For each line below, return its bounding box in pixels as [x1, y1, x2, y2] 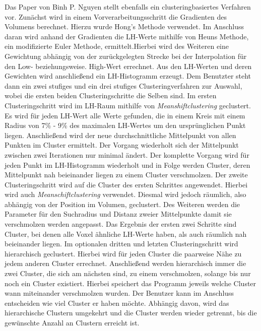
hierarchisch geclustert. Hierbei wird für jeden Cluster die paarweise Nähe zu [5, 248, 242, 258]
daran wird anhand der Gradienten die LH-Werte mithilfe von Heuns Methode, [5, 31, 249, 41]
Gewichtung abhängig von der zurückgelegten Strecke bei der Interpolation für [5, 50, 247, 61]
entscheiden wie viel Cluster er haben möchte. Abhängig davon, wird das [5, 297, 229, 308]
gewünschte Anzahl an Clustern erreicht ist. [5, 317, 140, 327]
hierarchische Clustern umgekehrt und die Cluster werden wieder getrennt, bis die [5, 307, 257, 318]
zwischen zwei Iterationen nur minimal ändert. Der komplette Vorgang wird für [5, 149, 249, 160]
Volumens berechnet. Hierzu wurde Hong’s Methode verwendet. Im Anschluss [5, 21, 244, 32]
